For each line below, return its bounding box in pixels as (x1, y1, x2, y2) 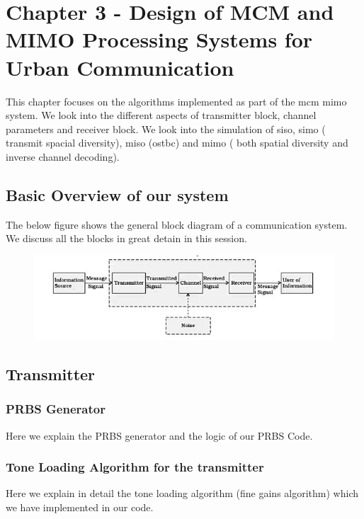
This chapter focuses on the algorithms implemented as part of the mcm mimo (6, 93, 347, 108)
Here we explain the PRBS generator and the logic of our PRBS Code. (6, 428, 313, 443)
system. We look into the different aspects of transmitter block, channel (6, 108, 317, 122)
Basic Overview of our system (6, 183, 229, 205)
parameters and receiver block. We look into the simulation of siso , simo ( (6, 121, 326, 136)
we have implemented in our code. (6, 499, 154, 514)
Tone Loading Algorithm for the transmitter (6, 458, 264, 476)
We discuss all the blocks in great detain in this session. (6, 231, 247, 246)
